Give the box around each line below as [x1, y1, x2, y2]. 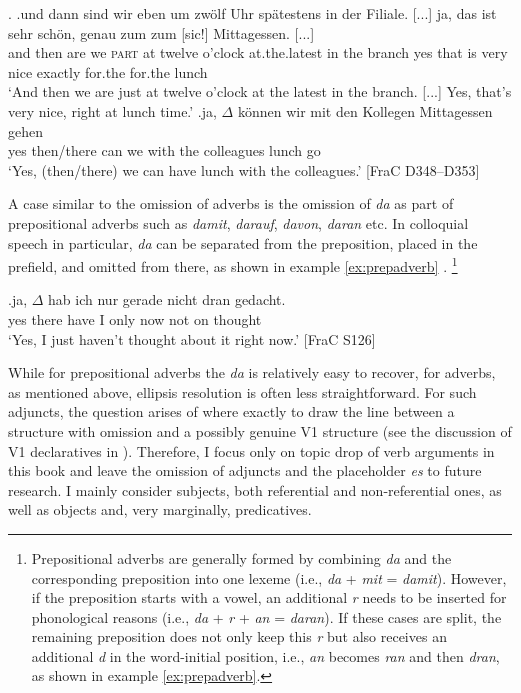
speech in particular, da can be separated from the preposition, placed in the [8, 232, 478, 253]
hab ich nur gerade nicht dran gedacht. [48, 289, 286, 310]
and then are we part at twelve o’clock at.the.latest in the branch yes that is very [8, 42, 508, 63]
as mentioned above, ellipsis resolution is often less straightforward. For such [8, 381, 477, 402]
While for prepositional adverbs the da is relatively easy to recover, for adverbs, [8, 362, 496, 383]
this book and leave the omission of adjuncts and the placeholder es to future [8, 460, 482, 481]
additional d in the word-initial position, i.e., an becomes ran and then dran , [31, 645, 500, 666]
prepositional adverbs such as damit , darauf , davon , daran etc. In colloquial [8, 212, 469, 233]
